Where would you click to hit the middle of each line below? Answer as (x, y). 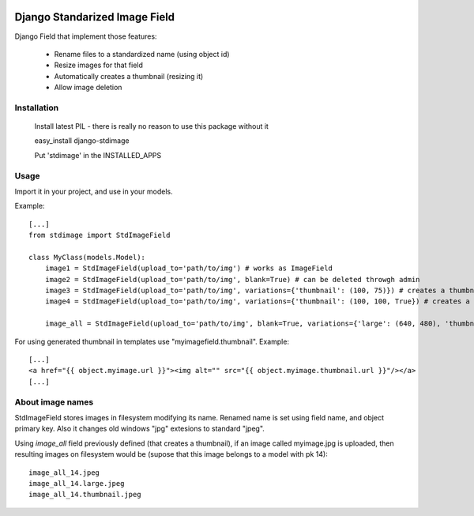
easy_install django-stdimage (82, 141)
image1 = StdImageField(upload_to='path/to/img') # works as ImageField (189, 268)
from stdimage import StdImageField (100, 235)
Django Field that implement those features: (86, 36)
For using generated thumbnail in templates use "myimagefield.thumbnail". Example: (152, 341)
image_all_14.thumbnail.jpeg (85, 495)
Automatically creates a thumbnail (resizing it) (129, 76)
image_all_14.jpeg (64, 473)
